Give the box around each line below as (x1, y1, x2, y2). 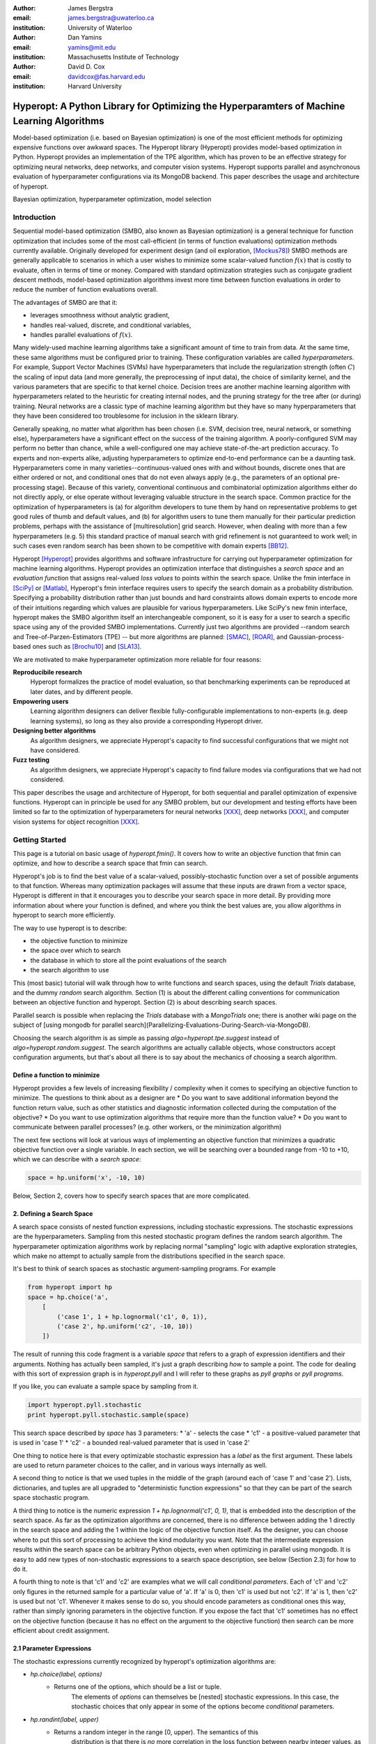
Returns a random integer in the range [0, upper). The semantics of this (54, 1727, 259, 1736)
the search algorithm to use (30, 966, 109, 975)
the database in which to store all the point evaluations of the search (30, 956, 227, 964)
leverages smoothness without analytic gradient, (30, 311, 170, 320)
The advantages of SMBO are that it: (13, 298, 118, 306)
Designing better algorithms (13, 726, 97, 735)
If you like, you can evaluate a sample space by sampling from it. (13, 1382, 198, 1391)
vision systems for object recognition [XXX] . (13, 817, 140, 826)
